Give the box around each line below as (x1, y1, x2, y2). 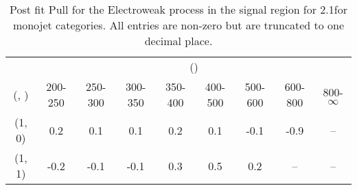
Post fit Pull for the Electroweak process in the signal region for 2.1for (10, 1, 347, 17)
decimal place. (144, 33, 213, 49)
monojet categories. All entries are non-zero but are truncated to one (12, 17, 345, 33)
